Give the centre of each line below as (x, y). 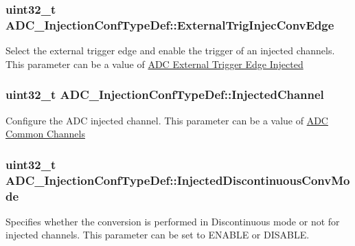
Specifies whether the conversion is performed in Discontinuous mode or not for (173, 221)
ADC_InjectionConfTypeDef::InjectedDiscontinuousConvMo (178, 180)
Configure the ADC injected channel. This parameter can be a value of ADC (167, 120)
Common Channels (45, 134)
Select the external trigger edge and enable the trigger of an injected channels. (170, 51)
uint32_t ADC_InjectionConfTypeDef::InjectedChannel (165, 94)
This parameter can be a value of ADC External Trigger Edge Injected (154, 64)
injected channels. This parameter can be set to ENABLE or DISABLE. (158, 235)
